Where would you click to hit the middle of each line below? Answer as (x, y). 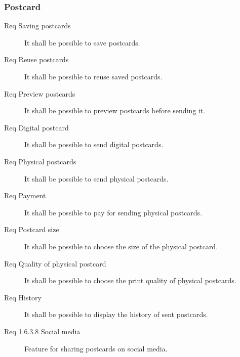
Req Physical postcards (40, 161)
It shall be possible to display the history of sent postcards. (116, 314)
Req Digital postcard (36, 127)
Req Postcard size (32, 229)
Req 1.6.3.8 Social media (42, 331)
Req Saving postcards (37, 26)
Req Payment (25, 195)
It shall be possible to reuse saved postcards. (93, 76)
